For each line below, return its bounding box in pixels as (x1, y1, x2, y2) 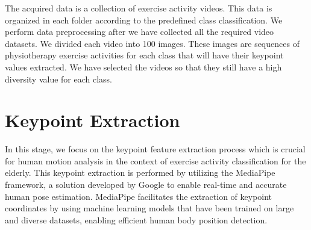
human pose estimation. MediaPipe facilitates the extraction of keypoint (5, 190, 272, 202)
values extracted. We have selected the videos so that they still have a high (5, 60, 282, 73)
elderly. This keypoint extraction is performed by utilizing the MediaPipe (5, 166, 275, 179)
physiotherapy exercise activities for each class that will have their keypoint (5, 49, 284, 61)
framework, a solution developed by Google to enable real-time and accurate (5, 178, 287, 191)
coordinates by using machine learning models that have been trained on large (5, 202, 294, 214)
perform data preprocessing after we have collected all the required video (5, 25, 274, 38)
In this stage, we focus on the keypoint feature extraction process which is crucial (5, 143, 306, 155)
